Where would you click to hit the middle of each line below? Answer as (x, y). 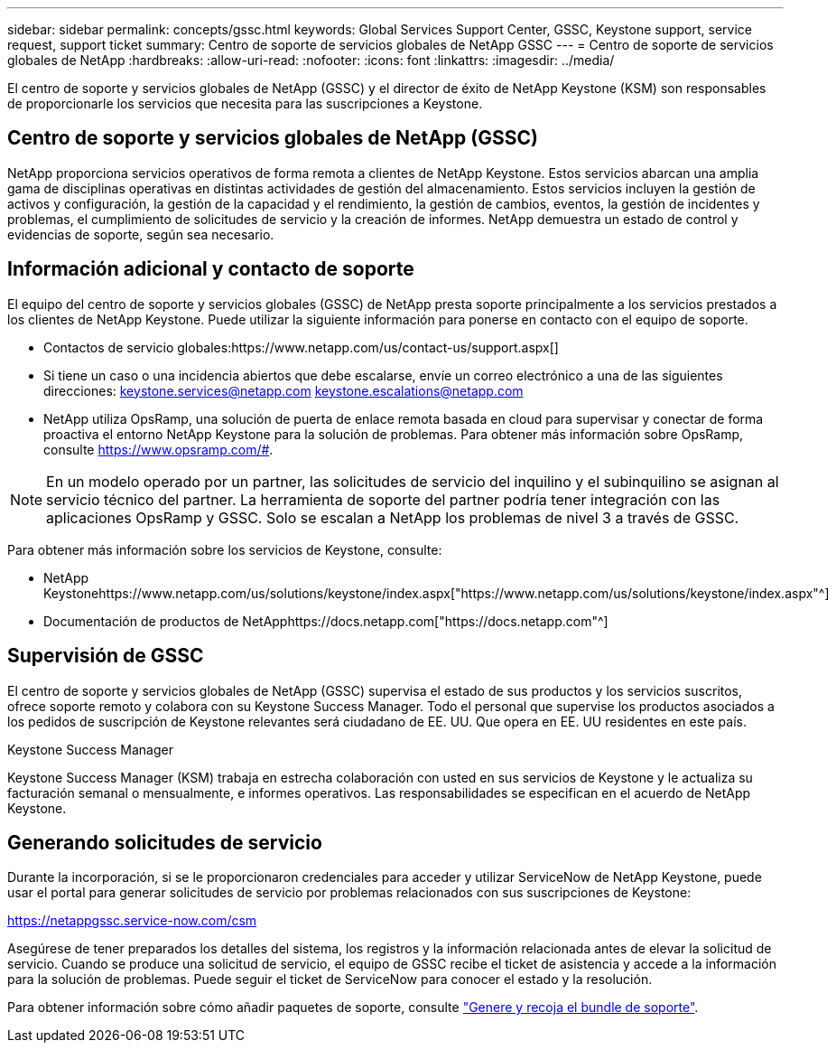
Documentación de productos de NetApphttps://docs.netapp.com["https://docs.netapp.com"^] (326, 621)
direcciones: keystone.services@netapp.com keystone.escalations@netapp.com (283, 390)
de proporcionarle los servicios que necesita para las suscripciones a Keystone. (245, 103)
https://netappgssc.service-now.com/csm (132, 921)
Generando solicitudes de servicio (165, 842)
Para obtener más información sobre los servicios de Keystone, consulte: (225, 549)
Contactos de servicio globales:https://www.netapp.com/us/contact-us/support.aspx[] (301, 347)
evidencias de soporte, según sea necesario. (141, 234)
